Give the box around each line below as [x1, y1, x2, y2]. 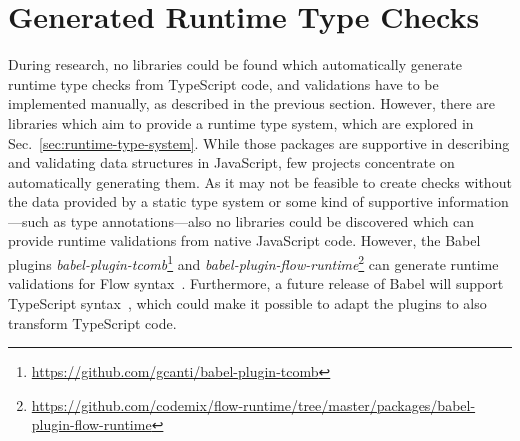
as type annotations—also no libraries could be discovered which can [53, 210, 475, 231]
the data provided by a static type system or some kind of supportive [8, 191, 433, 212]
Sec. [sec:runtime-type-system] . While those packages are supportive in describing [8, 132, 510, 153]
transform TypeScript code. [8, 312, 177, 333]
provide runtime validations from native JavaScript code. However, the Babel [8, 230, 481, 251]
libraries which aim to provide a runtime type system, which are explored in [8, 112, 474, 133]
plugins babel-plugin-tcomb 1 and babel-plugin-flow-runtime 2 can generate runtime [8, 251, 499, 274]
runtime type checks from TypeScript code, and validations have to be [8, 73, 439, 94]
